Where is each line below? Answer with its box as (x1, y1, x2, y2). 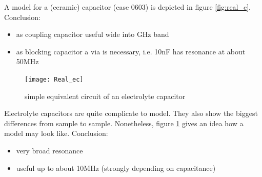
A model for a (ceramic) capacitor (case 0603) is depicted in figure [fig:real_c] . (4, 2, 251, 12)
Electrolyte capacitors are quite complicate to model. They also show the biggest (4, 108, 258, 119)
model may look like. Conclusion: (4, 128, 108, 139)
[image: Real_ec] (25, 75, 84, 83)
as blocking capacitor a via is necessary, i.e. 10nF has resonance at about (16, 46, 246, 56)
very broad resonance (16, 145, 83, 155)
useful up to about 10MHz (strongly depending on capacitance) (16, 162, 216, 173)
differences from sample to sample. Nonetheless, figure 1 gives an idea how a (4, 117, 244, 128)
